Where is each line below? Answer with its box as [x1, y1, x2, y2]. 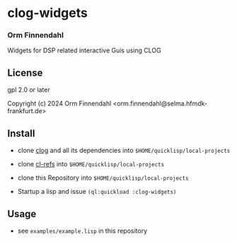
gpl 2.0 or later [7, 86, 51, 94]
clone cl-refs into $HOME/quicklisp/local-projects [17, 160, 165, 168]
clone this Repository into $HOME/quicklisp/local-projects [17, 173, 189, 182]
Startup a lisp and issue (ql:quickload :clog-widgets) [17, 188, 177, 196]
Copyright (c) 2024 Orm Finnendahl [7, 99, 112, 108]
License [7, 67, 43, 79]
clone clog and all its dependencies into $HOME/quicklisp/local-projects [17, 146, 231, 155]
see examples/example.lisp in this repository [17, 226, 148, 235]
